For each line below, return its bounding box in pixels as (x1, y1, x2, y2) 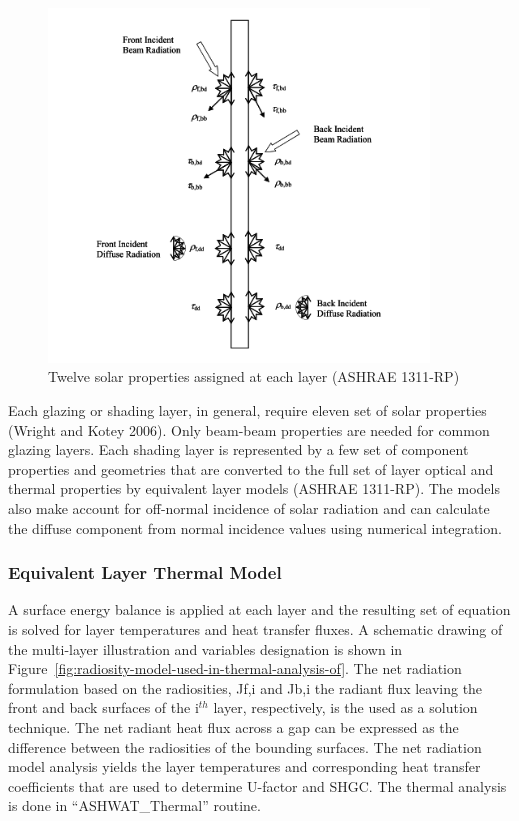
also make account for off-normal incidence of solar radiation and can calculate (8, 498, 490, 518)
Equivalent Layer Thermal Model (8, 560, 282, 585)
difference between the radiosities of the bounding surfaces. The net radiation (8, 736, 482, 757)
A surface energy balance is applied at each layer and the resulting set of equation (8, 599, 511, 620)
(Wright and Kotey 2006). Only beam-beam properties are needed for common (8, 419, 490, 440)
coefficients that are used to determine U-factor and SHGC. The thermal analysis (8, 775, 507, 796)
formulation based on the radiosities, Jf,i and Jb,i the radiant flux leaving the (8, 677, 483, 698)
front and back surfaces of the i (8, 697, 199, 718)
